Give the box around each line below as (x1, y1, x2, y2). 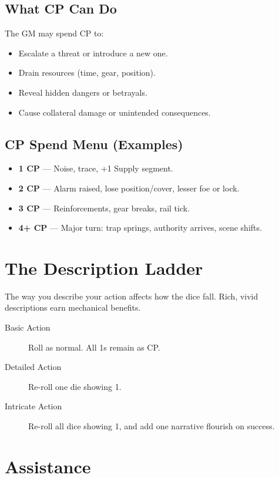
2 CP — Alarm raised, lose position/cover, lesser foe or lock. (18, 181, 240, 194)
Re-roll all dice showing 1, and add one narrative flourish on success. (28, 420, 275, 432)
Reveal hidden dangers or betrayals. (18, 86, 147, 98)
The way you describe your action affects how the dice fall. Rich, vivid (5, 290, 258, 302)
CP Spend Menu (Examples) (5, 134, 183, 153)
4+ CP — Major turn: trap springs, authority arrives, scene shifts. (18, 221, 262, 234)
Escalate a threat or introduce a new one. (18, 46, 168, 59)
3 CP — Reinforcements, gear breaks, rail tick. (18, 201, 190, 214)
